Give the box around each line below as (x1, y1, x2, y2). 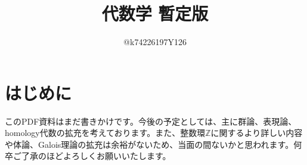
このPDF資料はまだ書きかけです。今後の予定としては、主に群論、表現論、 (5, 115, 297, 127)
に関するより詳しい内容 (210, 126, 303, 139)
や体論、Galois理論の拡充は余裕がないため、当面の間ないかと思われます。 (5, 138, 294, 150)
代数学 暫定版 (101, 1, 209, 26)
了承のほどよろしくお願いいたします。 (21, 150, 171, 162)
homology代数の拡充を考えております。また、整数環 (5, 126, 206, 139)
